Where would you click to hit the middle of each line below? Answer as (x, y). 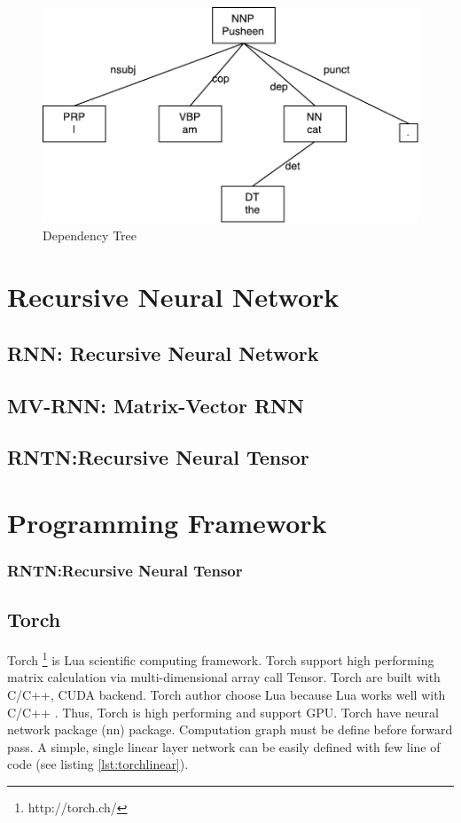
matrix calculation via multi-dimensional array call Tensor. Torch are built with (224, 677)
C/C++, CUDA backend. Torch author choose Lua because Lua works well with (227, 695)
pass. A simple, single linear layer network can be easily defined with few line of (224, 746)
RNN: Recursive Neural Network (163, 353)
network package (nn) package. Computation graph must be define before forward (230, 729)
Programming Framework (167, 522)
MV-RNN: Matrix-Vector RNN (156, 405)
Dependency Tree (90, 235)
